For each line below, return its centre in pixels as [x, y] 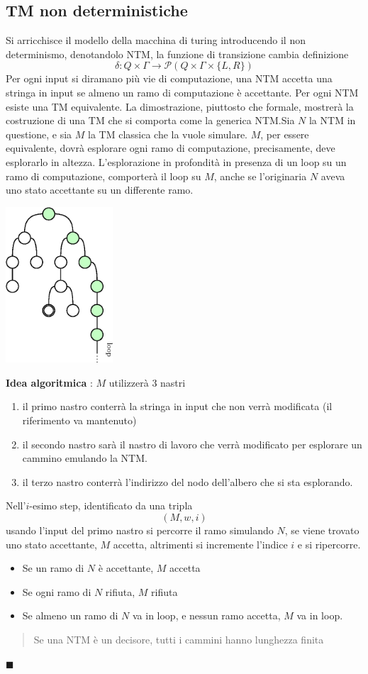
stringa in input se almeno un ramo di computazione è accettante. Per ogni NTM [182, 92]
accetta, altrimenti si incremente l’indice [200, 544]
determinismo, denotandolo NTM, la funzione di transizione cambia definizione [177, 54]
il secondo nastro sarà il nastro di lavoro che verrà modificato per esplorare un [192, 444]
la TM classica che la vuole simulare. [168, 134]
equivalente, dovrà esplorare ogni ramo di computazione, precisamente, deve [171, 148]
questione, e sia [39, 134]
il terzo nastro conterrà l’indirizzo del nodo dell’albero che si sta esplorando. [188, 481]
